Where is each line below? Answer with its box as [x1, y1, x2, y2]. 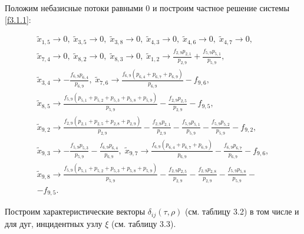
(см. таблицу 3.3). [111, 217, 176, 229]
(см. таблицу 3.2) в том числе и [185, 205, 299, 218]
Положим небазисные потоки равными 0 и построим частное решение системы [5, 2, 290, 14]
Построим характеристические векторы [5, 205, 146, 218]
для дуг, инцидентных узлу [5, 217, 103, 229]
